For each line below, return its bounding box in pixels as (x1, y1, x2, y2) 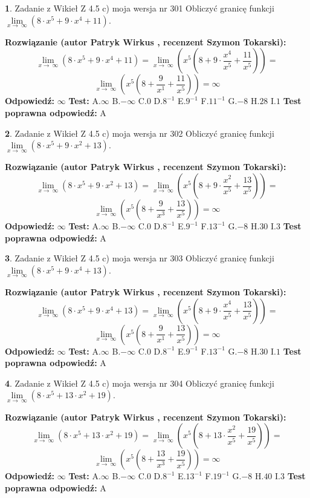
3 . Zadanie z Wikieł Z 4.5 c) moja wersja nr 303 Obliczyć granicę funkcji (5, 252, 274, 264)
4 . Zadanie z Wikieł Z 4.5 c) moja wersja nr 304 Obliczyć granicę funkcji (5, 376, 274, 389)
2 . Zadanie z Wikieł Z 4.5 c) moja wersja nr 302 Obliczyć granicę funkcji (5, 126, 274, 139)
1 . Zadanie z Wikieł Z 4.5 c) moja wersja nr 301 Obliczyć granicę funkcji (5, 2, 274, 14)
